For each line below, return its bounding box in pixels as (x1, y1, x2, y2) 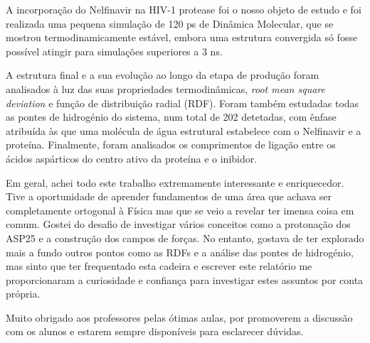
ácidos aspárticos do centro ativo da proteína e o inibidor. (6, 151, 258, 165)
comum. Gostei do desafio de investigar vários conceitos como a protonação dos (6, 217, 351, 232)
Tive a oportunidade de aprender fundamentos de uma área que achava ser (6, 189, 332, 204)
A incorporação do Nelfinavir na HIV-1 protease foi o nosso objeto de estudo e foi (6, 2, 361, 16)
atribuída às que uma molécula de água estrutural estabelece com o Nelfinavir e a (6, 123, 361, 138)
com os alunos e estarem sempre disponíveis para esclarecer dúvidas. (6, 324, 304, 339)
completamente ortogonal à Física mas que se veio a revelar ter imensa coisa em (6, 202, 354, 217)
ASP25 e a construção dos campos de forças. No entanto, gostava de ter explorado (6, 230, 364, 245)
